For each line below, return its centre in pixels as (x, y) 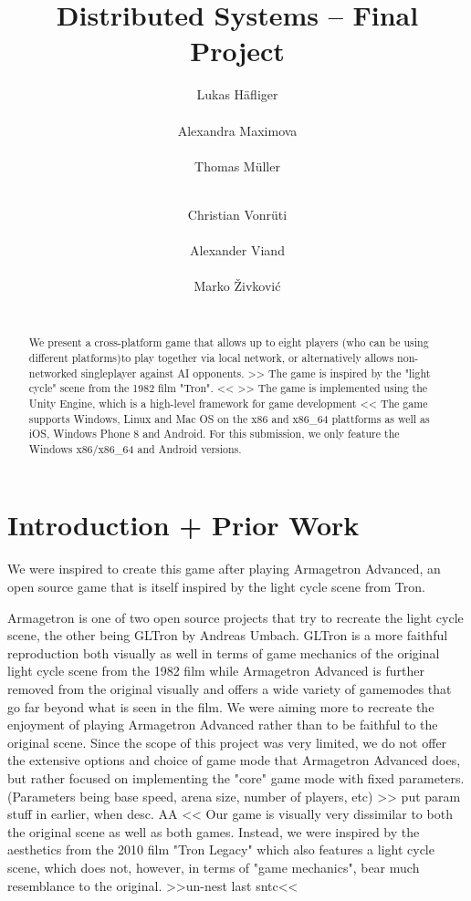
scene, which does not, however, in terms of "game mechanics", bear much (214, 867)
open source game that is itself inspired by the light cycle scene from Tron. (216, 587)
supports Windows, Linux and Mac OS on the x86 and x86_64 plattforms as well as (229, 418)
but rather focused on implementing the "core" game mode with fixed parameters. (236, 777)
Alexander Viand (237, 250)
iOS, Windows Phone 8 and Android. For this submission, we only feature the (214, 434)
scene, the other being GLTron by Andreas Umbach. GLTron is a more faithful (228, 635)
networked (53, 373)
